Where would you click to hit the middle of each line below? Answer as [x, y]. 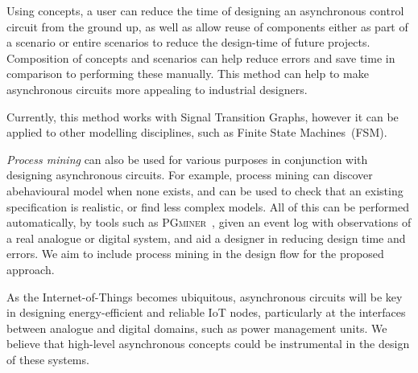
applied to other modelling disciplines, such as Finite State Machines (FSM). [197, 132]
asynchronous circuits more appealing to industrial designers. [157, 89]
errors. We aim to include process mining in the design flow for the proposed [195, 254]
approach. [31, 269]
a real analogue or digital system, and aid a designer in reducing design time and [206, 238]
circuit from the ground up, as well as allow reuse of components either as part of [207, 26]
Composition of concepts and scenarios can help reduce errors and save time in [201, 57]
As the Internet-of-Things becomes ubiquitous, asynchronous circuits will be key [205, 296]
